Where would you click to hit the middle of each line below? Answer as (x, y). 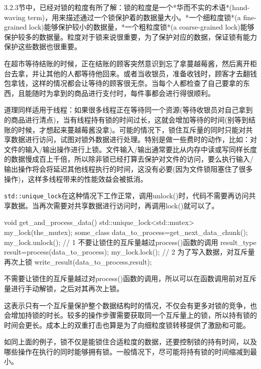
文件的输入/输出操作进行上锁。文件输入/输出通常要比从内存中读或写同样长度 (130, 149)
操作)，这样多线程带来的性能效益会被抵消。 (76, 178)
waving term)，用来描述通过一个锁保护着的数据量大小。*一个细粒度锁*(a (122, 17)
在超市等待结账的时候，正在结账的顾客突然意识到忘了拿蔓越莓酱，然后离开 (127, 63)
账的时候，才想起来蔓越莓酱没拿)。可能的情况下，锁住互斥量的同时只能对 (125, 129)
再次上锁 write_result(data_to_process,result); (78, 261)
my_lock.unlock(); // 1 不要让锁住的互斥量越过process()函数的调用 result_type (130, 242)
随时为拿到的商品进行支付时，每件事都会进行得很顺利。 (123, 93)
